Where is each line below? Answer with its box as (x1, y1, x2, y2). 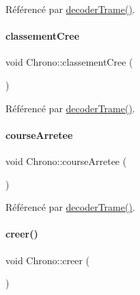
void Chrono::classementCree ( (5, 55, 133, 69)
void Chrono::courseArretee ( (5, 153, 127, 168)
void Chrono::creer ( (5, 253, 90, 267)
